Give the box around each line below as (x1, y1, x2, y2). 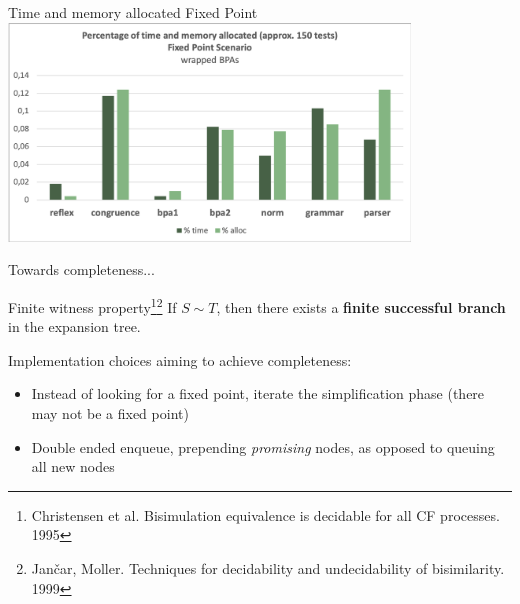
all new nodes (31, 456, 115, 477)
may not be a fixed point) (31, 403, 189, 424)
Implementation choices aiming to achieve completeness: (8, 349, 352, 370)
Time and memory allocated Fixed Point (8, 2, 258, 22)
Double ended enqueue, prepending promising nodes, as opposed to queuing (31, 436, 495, 457)
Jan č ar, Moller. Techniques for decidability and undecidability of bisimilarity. (31, 557, 505, 578)
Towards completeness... (8, 259, 155, 280)
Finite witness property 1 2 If (8, 293, 177, 317)
